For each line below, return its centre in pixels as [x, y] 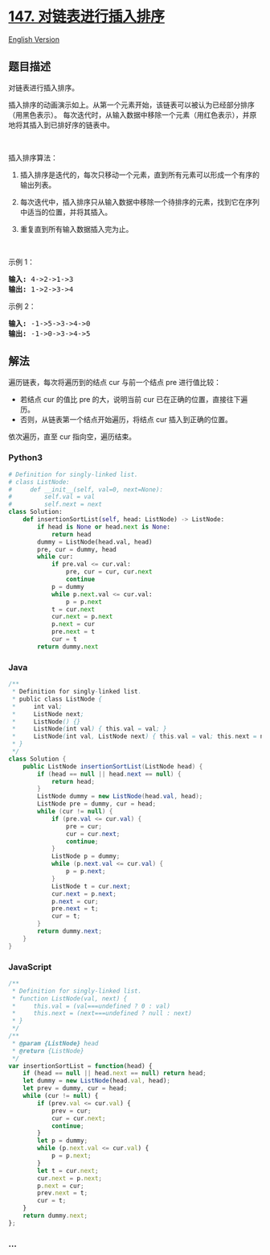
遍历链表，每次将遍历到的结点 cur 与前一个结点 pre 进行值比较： [115, 382]
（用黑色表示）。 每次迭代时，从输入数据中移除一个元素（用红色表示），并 [129, 114]
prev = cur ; [71, 1111]
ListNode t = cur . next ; [91, 886]
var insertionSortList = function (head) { [80, 1066]
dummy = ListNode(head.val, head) [95, 542]
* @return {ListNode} [48, 1051]
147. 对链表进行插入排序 [86, 17]
